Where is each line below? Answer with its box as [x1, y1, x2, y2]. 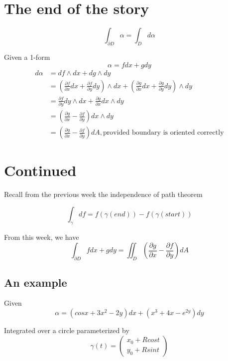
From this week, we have [4, 231, 79, 242]
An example [4, 274, 67, 290]
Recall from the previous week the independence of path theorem [4, 189, 203, 199]
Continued [4, 160, 77, 180]
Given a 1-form [4, 51, 50, 62]
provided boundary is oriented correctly [103, 129, 224, 137]
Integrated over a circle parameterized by [4, 325, 129, 335]
